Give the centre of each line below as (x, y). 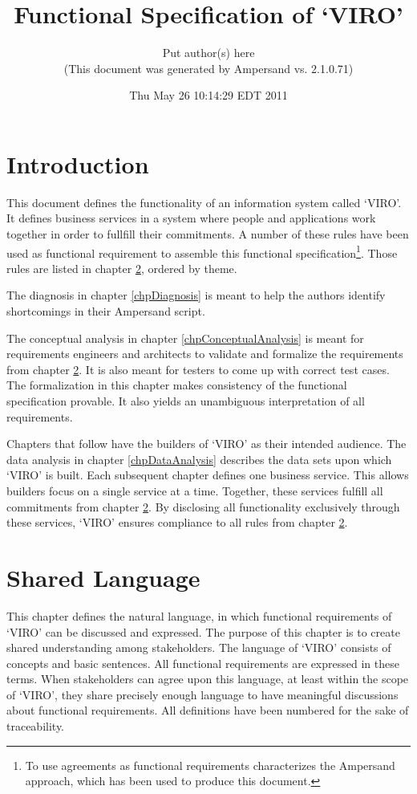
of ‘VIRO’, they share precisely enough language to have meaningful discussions (202, 694)
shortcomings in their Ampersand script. (106, 311)
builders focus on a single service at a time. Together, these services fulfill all (195, 491)
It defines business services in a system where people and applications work (191, 218)
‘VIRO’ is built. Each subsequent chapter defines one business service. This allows (208, 475)
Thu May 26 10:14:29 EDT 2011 (208, 95)
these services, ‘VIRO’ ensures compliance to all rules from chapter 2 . (177, 522)
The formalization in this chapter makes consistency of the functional (177, 385)
